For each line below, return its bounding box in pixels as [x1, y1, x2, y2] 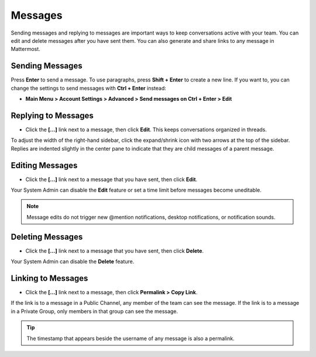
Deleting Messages [11, 232, 83, 242]
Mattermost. [11, 46, 40, 53]
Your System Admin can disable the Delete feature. [11, 258, 135, 265]
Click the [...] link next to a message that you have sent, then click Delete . [25, 247, 204, 254]
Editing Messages [11, 160, 78, 170]
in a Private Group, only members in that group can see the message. [11, 308, 178, 315]
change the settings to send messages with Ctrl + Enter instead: [11, 84, 167, 91]
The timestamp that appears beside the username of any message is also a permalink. [26, 335, 235, 342]
